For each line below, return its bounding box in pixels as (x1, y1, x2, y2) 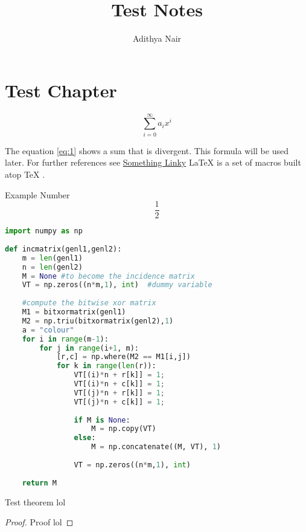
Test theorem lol (5, 495, 66, 508)
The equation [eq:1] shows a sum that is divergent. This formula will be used (5, 144, 288, 157)
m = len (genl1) (22, 253, 83, 262)
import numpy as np (5, 227, 83, 236)
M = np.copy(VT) (91, 424, 156, 433)
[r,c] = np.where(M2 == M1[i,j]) (56, 352, 191, 362)
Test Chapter (5, 77, 117, 102)
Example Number (5, 188, 70, 201)
